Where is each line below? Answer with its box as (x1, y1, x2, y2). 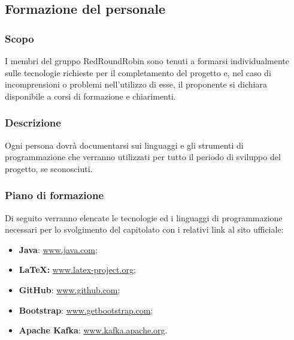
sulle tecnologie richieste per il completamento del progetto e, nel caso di (5, 66, 271, 79)
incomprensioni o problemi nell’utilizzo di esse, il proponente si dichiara (5, 78, 267, 91)
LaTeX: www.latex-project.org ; (19, 263, 136, 276)
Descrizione (5, 115, 61, 130)
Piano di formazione (5, 188, 104, 203)
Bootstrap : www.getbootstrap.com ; (19, 303, 153, 316)
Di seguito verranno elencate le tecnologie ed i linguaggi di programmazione (5, 211, 283, 224)
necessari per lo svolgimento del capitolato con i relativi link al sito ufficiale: (5, 223, 284, 236)
